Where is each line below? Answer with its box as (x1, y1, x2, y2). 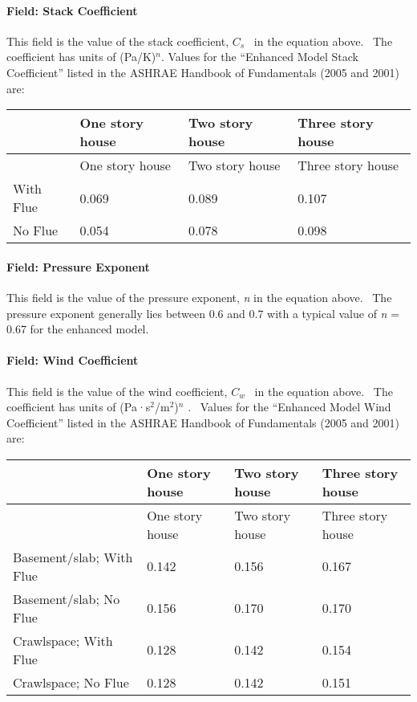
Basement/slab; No (13, 589, 120, 608)
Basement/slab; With (13, 547, 133, 566)
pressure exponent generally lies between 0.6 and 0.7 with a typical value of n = (6, 304, 400, 321)
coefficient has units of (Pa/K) (6, 48, 156, 65)
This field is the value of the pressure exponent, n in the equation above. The (6, 288, 392, 305)
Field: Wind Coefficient (6, 352, 139, 369)
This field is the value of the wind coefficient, (6, 382, 228, 399)
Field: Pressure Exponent (6, 258, 150, 275)
